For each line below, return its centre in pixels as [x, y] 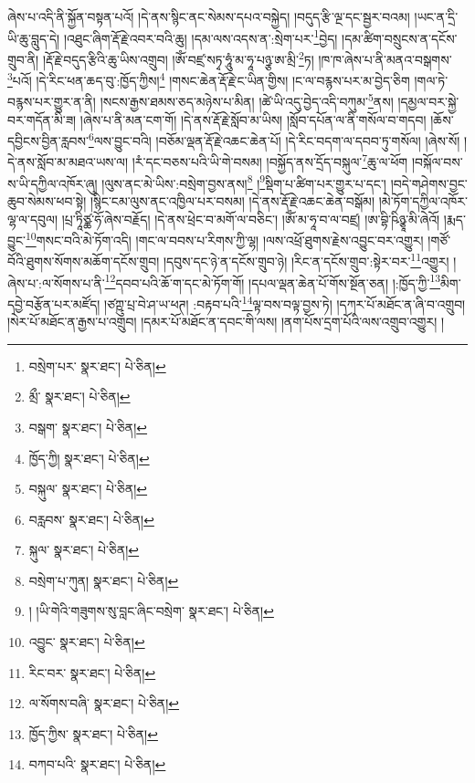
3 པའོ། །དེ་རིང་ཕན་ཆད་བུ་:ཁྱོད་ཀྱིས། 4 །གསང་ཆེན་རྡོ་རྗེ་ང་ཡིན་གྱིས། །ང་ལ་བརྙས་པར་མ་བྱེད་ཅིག [209, 79]
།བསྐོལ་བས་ [437, 162]
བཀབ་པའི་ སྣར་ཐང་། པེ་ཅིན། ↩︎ [97, 764]
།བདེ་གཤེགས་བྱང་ [429, 183]
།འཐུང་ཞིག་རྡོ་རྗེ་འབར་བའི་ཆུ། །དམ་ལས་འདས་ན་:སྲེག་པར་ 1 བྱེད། [201, 37]
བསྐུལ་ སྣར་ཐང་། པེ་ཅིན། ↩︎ [88, 489]
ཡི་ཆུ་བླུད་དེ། [34, 38]
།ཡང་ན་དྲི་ [436, 16]
